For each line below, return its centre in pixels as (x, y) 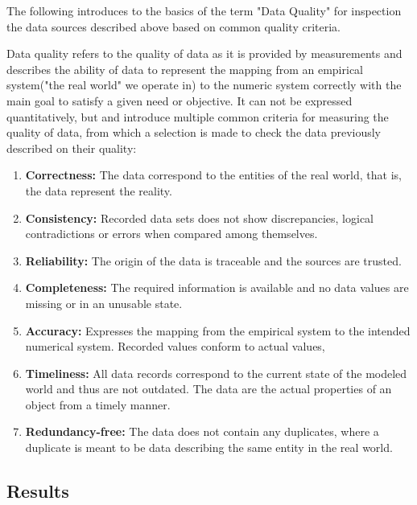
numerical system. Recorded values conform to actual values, (175, 346)
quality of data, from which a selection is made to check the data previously (194, 132)
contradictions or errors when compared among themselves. (171, 234)
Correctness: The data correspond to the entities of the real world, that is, (213, 175)
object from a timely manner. (98, 404)
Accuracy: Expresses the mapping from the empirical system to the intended (218, 330)
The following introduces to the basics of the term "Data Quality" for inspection (204, 10)
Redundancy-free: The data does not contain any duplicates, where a (202, 431)
